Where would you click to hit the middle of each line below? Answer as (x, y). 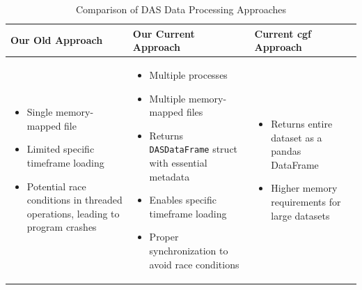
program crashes (62, 227)
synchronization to (189, 251)
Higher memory (304, 188)
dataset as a (297, 137)
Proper (164, 237)
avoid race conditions (194, 264)
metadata (170, 176)
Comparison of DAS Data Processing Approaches (181, 9)
